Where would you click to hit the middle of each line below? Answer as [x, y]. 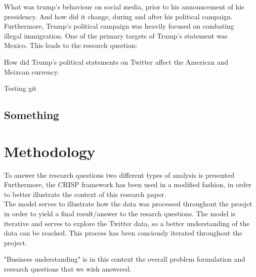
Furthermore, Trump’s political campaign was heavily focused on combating [119, 26]
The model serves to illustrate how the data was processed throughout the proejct [128, 204]
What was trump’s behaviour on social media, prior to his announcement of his [124, 6]
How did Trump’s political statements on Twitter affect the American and [116, 61]
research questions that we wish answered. [68, 269]
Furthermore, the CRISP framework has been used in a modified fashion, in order [128, 184]
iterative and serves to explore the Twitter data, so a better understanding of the [127, 223]
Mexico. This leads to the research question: [71, 45]
